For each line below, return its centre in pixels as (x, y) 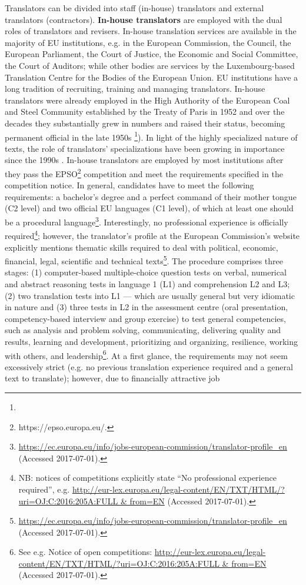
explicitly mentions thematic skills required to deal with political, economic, (142, 247)
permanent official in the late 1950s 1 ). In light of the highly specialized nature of (151, 136)
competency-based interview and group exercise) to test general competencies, (145, 318)
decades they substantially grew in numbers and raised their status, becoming (145, 123)
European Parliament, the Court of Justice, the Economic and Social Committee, (152, 54)
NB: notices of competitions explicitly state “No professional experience (147, 478)
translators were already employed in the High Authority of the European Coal (147, 100)
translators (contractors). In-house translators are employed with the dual (144, 19)
